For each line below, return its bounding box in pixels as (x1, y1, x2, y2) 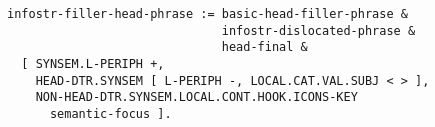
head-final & (221, 40, 308, 55)
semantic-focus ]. (49, 106, 172, 121)
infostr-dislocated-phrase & (221, 23, 416, 38)
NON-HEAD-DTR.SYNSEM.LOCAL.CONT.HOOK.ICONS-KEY (35, 90, 358, 105)
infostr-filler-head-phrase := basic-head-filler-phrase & (7, 7, 408, 21)
